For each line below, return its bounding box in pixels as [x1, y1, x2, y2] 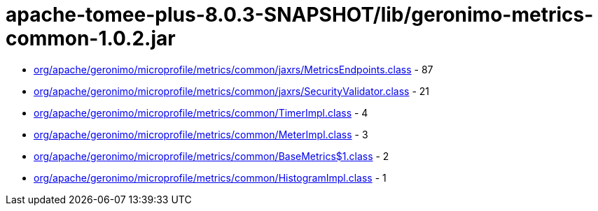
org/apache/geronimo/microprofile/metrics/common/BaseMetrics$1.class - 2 [34, 150, 389, 162]
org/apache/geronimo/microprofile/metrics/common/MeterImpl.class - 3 [34, 128, 368, 140]
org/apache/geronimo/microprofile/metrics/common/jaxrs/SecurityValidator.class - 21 [34, 85, 430, 97]
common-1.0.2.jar [6, 27, 176, 50]
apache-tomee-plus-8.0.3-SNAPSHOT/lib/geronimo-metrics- [6, 3, 594, 27]
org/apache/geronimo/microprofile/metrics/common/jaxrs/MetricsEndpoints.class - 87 [34, 63, 433, 75]
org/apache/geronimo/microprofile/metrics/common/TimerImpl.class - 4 [34, 106, 368, 119]
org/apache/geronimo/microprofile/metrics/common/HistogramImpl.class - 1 [34, 171, 387, 184]
